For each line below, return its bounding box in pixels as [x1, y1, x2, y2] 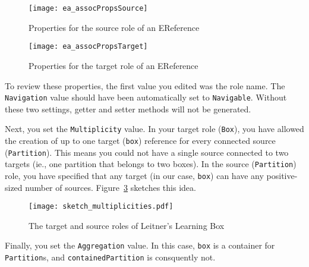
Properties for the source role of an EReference [29, 21, 200, 33]
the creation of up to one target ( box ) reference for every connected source [5, 134, 276, 146]
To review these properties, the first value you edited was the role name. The [5, 79, 285, 92]
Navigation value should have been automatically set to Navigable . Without [5, 91, 287, 103]
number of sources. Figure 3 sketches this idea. [25, 181, 196, 193]
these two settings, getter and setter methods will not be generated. [5, 102, 251, 115]
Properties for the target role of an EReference [29, 59, 198, 71]
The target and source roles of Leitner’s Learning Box [29, 219, 225, 231]
